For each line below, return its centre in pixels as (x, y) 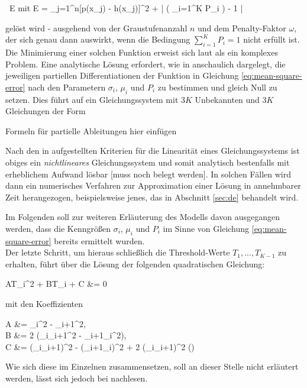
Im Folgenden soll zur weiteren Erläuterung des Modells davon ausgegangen (143, 217)
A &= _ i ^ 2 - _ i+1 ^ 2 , (46, 323)
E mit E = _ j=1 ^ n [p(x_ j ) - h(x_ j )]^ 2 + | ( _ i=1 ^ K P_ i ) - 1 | (126, 8)
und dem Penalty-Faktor (242, 28)
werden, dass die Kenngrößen (58, 228)
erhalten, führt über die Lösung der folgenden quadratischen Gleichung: (135, 263)
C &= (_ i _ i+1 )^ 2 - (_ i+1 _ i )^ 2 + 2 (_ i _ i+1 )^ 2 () (100, 346)
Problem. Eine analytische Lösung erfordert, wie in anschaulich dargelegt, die (146, 64)
